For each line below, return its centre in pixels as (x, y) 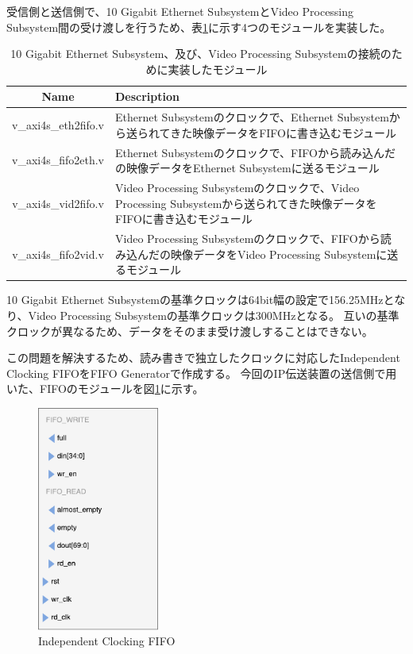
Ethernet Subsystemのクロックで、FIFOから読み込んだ (255, 152)
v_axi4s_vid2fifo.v (58, 203)
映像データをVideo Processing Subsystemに (279, 254)
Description (148, 96)
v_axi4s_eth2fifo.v (58, 125)
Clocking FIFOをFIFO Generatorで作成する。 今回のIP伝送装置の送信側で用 (202, 373)
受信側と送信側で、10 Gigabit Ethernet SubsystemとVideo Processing (180, 11)
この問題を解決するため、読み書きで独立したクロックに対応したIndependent (203, 358)
